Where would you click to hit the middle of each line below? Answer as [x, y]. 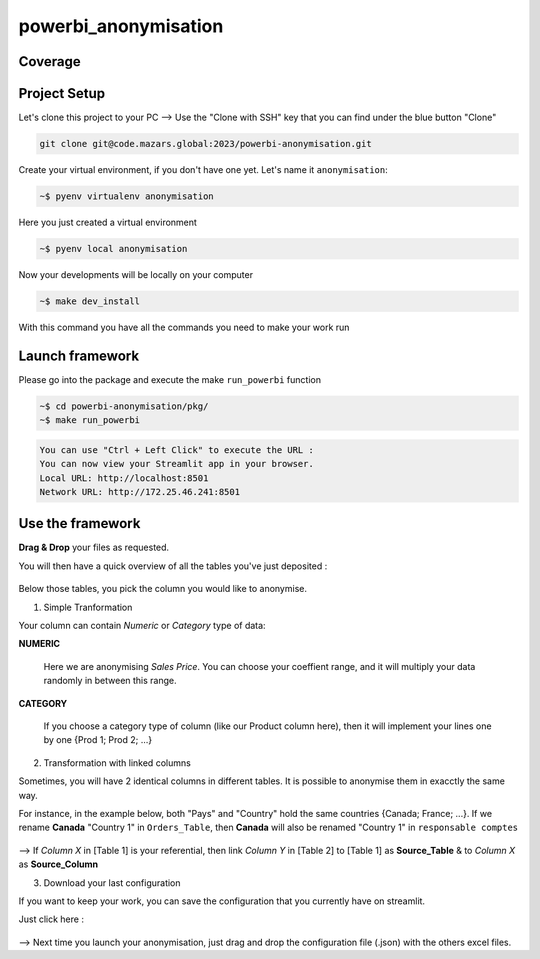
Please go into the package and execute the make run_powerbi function [170, 379]
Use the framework [79, 523]
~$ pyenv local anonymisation [113, 248]
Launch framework [79, 355]
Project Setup [62, 93]
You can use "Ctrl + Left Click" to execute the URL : [176, 449]
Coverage [49, 61]
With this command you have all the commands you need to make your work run [184, 327]
